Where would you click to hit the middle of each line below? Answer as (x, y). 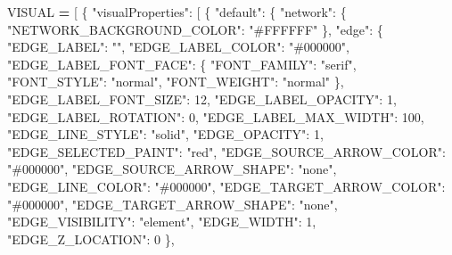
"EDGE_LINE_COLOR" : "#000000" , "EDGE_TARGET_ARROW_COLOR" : (226, 186)
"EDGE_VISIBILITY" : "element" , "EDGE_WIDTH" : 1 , (162, 222)
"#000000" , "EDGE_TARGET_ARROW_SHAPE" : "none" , (173, 204)
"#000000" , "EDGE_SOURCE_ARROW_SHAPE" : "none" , (172, 169)
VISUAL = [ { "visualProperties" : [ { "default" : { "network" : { (177, 12)
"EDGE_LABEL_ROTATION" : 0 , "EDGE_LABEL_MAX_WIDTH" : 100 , (216, 116)
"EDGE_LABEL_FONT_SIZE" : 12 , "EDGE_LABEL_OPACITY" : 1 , (202, 99)
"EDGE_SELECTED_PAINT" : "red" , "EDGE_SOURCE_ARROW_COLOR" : (226, 151)
